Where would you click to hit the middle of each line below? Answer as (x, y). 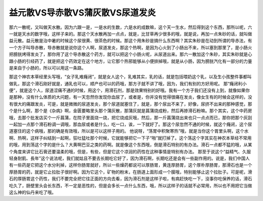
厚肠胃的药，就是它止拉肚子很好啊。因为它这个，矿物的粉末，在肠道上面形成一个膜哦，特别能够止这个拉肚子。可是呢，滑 (131, 172)
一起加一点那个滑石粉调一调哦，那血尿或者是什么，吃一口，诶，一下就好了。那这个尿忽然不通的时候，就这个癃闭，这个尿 (131, 124)
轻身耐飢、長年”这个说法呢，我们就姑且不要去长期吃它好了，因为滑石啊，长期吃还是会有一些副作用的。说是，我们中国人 (130, 158)
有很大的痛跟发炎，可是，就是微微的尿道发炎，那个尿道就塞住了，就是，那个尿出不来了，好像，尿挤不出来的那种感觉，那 (131, 104)
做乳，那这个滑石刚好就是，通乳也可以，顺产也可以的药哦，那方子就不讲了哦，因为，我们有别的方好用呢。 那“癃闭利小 (128, 84)
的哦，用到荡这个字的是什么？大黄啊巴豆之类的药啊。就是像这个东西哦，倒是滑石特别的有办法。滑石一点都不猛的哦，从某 (131, 145)
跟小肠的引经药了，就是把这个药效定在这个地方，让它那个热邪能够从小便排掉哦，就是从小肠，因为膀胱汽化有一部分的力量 (131, 61)
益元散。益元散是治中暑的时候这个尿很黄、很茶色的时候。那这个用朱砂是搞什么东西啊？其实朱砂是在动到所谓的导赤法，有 (131, 41)
